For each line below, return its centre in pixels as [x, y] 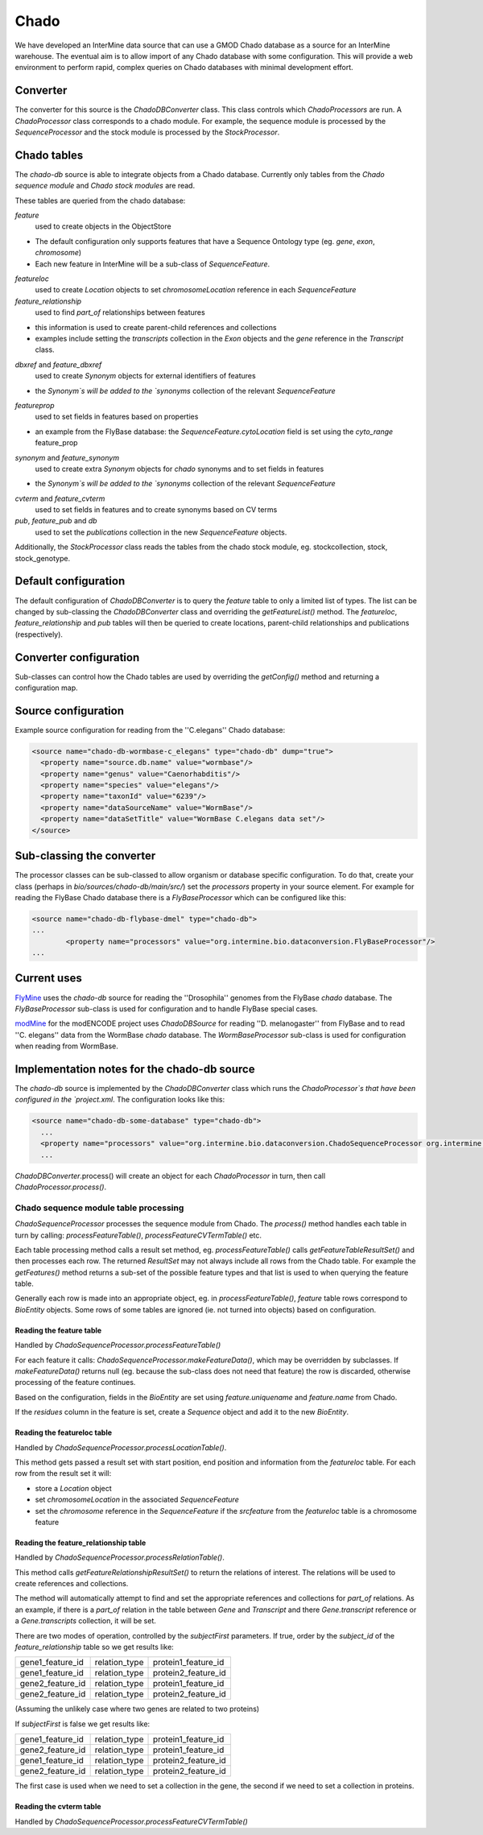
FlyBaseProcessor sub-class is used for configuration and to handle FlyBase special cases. [166, 1008]
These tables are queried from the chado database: [100, 200]
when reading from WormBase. [66, 1046]
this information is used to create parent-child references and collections [156, 327]
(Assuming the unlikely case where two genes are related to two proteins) [137, 1709]
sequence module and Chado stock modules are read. [105, 186]
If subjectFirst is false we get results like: [83, 1724]
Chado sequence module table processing [99, 1208]
